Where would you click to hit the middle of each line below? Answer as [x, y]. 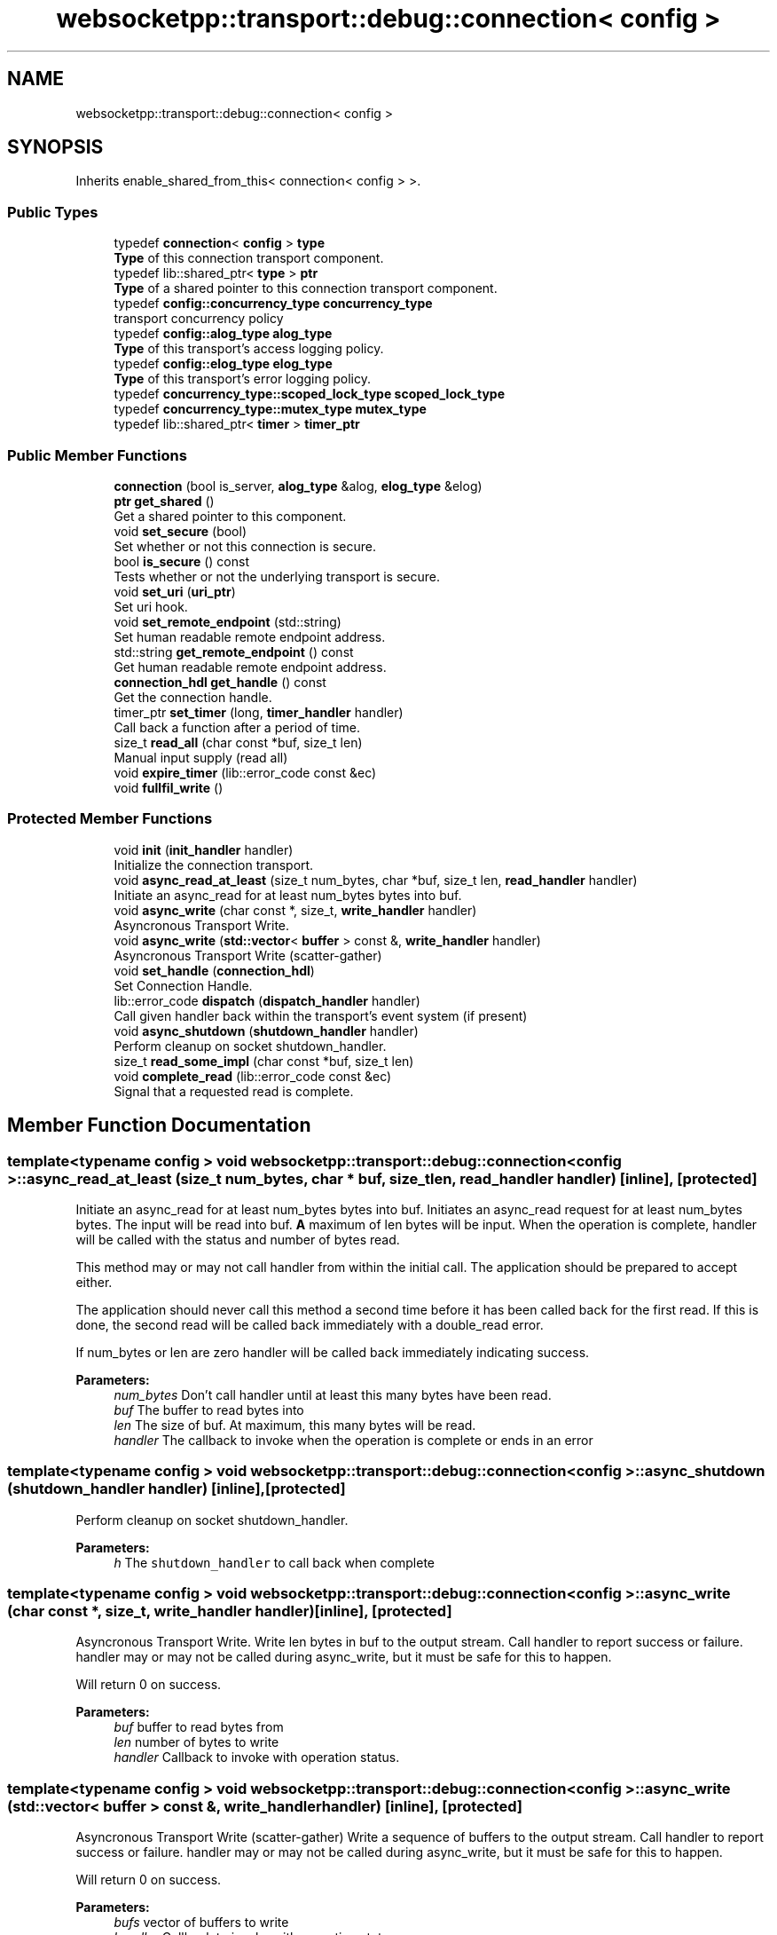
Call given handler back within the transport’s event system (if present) [321, 1015]
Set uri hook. [151, 606]
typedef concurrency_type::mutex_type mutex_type [270, 409]
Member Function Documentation [159, 1125]
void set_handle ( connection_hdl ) [214, 970]
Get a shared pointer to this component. [230, 516]
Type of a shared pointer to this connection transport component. [306, 288]
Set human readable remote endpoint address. [250, 636]
